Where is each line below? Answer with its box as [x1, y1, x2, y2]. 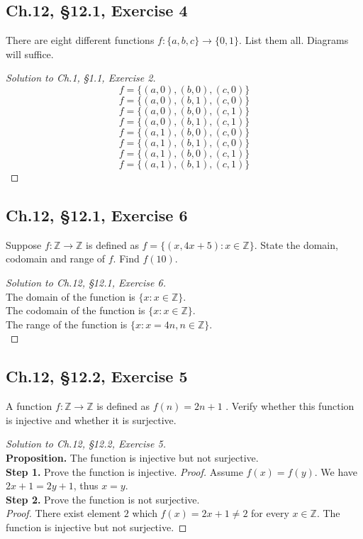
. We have [314, 464, 358, 479]
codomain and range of [6, 251, 106, 266]
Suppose [6, 237, 42, 252]
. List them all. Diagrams [239, 33, 349, 48]
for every [251, 506, 289, 521]
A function [6, 399, 52, 413]
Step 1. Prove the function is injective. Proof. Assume [6, 464, 243, 479]
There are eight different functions [6, 33, 155, 48]
